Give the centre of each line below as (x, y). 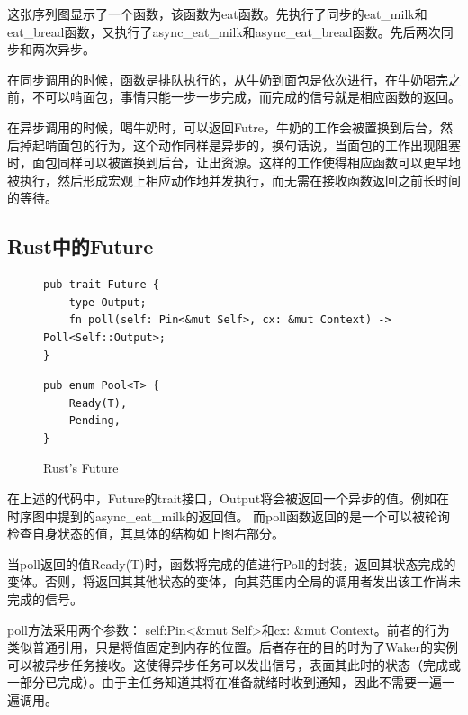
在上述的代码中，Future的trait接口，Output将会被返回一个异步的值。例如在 (229, 498)
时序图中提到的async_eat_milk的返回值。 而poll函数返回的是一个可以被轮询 (229, 516)
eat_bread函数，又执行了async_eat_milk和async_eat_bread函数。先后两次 (224, 31)
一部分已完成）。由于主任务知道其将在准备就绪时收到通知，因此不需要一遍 (225, 682)
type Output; (108, 302)
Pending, (94, 421)
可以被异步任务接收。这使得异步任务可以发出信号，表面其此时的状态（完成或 (234, 664)
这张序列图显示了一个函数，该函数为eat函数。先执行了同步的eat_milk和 (217, 14)
